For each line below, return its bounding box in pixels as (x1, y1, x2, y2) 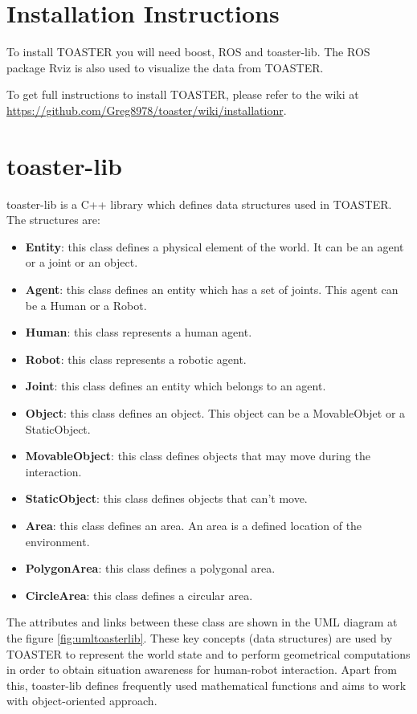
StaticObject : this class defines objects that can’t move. (25, 490, 308, 507)
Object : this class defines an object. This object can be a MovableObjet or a (25, 404, 406, 421)
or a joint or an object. (25, 254, 138, 271)
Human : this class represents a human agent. (25, 324, 252, 341)
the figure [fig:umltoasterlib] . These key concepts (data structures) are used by (6, 629, 393, 646)
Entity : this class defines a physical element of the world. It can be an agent (25, 238, 404, 255)
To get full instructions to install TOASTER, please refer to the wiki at (6, 86, 359, 103)
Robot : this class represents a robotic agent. (25, 350, 247, 367)
